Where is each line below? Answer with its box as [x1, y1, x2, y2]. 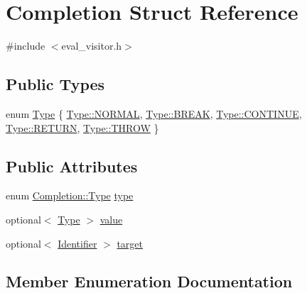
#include [6, 38, 45, 53]
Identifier [58, 236, 97, 250]
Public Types [6, 73, 105, 95]
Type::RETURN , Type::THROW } [6, 120, 159, 135]
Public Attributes [6, 155, 138, 177]
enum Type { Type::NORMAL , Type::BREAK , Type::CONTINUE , [6, 106, 302, 121]
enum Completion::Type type [6, 188, 134, 203]
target [117, 236, 144, 250]
